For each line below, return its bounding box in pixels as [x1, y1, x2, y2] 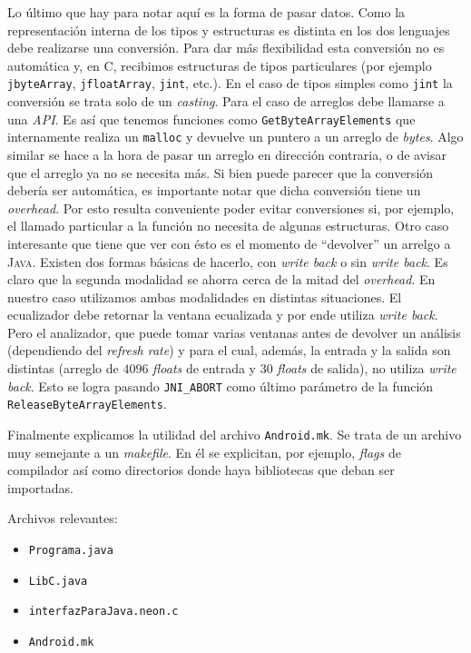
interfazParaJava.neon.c [28, 605, 179, 618]
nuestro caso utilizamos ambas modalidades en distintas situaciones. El [7, 287, 402, 306]
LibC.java [28, 574, 88, 588]
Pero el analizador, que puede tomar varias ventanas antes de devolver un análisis [7, 322, 461, 341]
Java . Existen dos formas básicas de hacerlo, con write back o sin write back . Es [7, 252, 448, 271]
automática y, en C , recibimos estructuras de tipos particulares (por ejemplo [7, 55, 432, 74]
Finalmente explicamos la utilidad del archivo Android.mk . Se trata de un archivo [7, 424, 462, 443]
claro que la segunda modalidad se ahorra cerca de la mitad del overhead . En [7, 270, 436, 289]
